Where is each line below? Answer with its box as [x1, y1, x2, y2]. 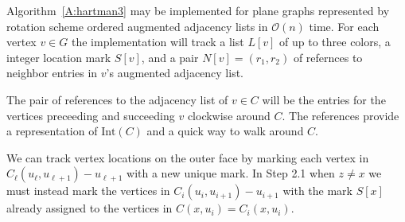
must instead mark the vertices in [6, 182, 170, 199]
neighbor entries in [6, 64, 98, 81]
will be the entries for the [262, 91, 386, 107]
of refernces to [293, 49, 363, 65]
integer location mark [6, 49, 111, 65]
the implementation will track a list [71, 33, 244, 50]
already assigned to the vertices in [6, 200, 173, 216]
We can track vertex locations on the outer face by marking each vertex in [6, 149, 369, 166]
